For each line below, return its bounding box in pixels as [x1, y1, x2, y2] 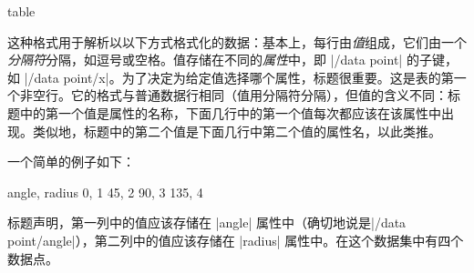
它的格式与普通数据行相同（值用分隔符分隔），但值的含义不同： [70, 86, 448, 105]
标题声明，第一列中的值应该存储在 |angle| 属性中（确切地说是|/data [7, 213, 407, 232]
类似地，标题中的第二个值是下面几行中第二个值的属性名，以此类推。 [32, 121, 441, 140]
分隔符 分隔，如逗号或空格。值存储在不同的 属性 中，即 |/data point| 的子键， [7, 50, 458, 69]
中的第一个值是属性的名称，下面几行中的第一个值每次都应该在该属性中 [19, 103, 441, 122]
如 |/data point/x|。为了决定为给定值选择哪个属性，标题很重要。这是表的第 [7, 67, 454, 86]
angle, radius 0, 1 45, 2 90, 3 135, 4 [7, 182, 203, 201]
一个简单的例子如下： [7, 152, 135, 171]
